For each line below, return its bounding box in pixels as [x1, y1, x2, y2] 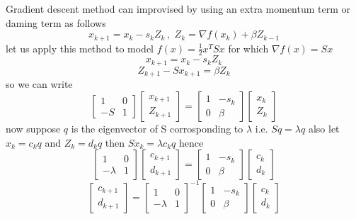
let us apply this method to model [6, 40, 154, 55]
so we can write [6, 77, 73, 91]
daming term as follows [6, 15, 106, 30]
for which [228, 40, 269, 55]
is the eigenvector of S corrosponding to [71, 120, 243, 135]
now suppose [6, 120, 61, 135]
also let [308, 120, 340, 135]
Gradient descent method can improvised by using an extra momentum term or [6, 1, 351, 16]
